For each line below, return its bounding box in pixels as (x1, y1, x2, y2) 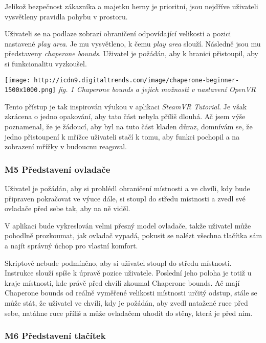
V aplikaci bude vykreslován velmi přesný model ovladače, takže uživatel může (5, 220, 251, 231)
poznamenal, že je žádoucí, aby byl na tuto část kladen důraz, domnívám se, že (5, 121, 253, 132)
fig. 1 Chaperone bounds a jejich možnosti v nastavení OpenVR (58, 84, 256, 95)
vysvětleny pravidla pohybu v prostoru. (5, 11, 128, 21)
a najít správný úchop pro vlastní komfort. (5, 240, 138, 251)
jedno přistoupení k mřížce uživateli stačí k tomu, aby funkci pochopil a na (5, 131, 240, 142)
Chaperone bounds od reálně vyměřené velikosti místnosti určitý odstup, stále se (5, 287, 257, 298)
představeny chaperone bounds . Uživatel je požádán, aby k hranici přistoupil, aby (5, 48, 258, 59)
